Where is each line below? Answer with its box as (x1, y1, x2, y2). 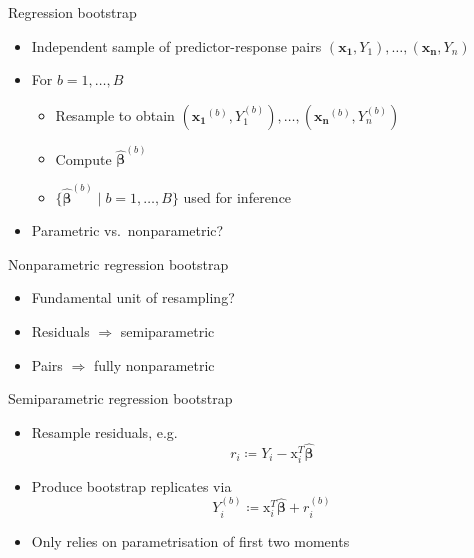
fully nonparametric (93, 354, 215, 375)
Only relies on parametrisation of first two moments (31, 530, 350, 551)
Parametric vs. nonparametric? (31, 220, 224, 241)
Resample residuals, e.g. (31, 421, 178, 442)
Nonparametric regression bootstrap (8, 253, 229, 274)
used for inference (183, 186, 292, 207)
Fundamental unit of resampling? (31, 287, 235, 308)
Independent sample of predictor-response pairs (31, 35, 322, 56)
